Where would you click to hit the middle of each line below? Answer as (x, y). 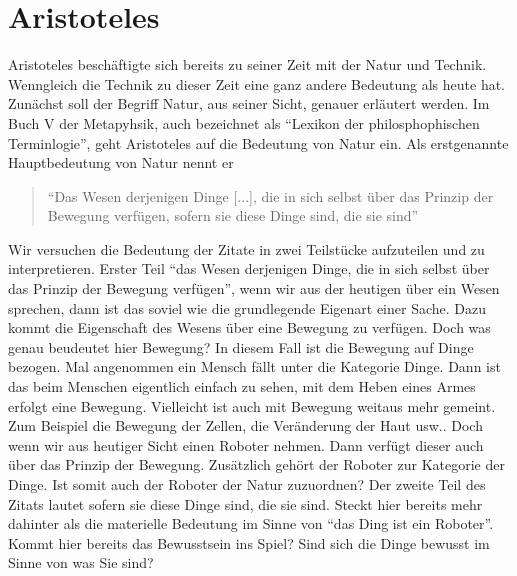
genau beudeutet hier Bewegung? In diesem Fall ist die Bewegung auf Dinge (241, 346)
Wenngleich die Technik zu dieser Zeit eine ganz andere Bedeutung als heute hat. (257, 83)
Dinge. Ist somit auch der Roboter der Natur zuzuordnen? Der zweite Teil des (247, 484)
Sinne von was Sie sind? (81, 562)
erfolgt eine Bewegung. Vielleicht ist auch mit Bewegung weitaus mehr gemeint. (252, 405)
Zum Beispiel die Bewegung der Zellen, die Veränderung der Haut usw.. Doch (245, 425)
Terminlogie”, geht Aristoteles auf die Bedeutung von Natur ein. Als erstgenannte (258, 142)
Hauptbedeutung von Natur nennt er (121, 162)
